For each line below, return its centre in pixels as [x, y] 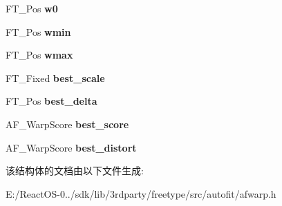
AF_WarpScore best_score [67, 124]
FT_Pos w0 [32, 8]
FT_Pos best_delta [51, 101]
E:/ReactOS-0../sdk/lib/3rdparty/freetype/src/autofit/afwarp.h [141, 193]
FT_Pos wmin [38, 31]
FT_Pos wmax [39, 55]
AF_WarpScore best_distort [71, 147]
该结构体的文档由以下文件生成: [75, 171]
